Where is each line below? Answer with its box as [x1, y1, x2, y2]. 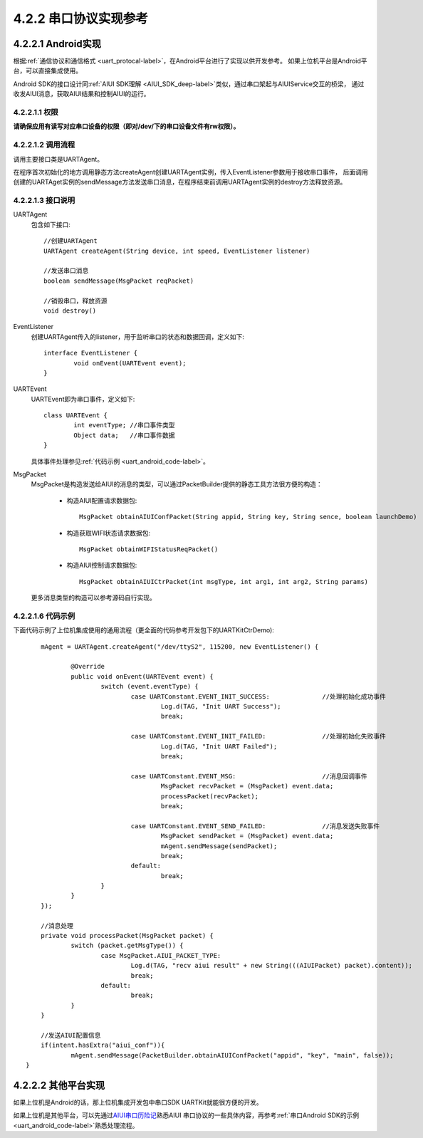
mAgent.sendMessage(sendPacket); [160, 842, 278, 850]
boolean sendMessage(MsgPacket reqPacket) [43, 276, 194, 285]
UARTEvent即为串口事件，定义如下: [31, 395, 135, 403]
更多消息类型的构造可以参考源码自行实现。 [31, 593, 156, 602]
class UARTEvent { [43, 412, 108, 419]
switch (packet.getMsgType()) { [70, 941, 184, 950]
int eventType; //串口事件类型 [73, 421, 175, 429]
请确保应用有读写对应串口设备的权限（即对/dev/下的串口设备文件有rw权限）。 [13, 122, 240, 131]
